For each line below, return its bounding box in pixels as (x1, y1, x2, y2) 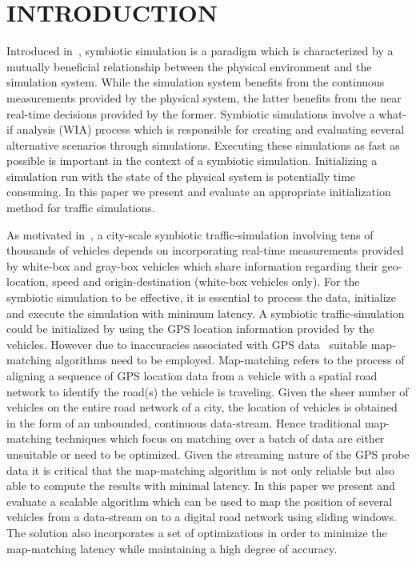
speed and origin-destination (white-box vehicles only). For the (52, 273, 360, 290)
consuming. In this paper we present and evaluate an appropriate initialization (6, 183, 391, 200)
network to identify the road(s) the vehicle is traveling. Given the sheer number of (6, 383, 409, 399)
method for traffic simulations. (6, 199, 155, 216)
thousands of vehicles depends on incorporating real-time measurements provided (6, 242, 404, 259)
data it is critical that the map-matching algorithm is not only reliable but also (6, 461, 394, 478)
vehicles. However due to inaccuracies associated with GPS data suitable (6, 335, 368, 352)
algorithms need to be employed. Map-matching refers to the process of (55, 351, 405, 368)
